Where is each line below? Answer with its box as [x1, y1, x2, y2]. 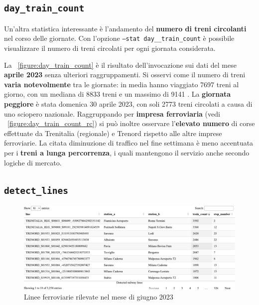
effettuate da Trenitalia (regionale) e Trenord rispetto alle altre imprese [4, 128, 222, 138]
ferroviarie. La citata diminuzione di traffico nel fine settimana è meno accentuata [4, 138, 254, 148]
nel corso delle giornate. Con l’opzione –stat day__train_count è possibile [4, 33, 235, 43]
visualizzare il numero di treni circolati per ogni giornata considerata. [4, 43, 216, 53]
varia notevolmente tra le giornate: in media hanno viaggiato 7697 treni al [4, 79, 239, 89]
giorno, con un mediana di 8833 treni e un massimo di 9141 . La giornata [4, 89, 231, 99]
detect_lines [4, 185, 68, 196]
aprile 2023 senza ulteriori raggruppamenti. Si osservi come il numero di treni [4, 69, 246, 80]
